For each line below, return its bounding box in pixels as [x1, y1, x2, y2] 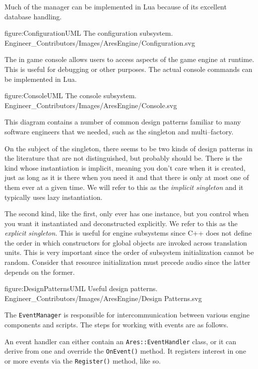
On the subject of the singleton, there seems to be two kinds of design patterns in [4, 143, 253, 153]
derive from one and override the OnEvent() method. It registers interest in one [4, 346, 246, 356]
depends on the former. [4, 266, 75, 277]
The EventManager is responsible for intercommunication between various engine [4, 309, 250, 320]
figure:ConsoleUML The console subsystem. [4, 90, 137, 101]
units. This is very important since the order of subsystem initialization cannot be [4, 247, 254, 257]
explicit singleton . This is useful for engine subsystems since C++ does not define [4, 228, 252, 238]
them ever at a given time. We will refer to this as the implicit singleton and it [4, 182, 244, 192]
